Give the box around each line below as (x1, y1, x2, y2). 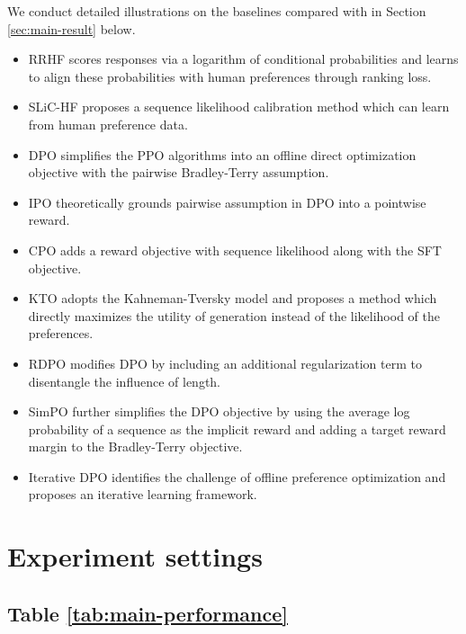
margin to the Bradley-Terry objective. (28, 437, 243, 456)
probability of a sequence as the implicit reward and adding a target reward (28, 419, 446, 438)
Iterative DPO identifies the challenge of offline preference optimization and (28, 467, 446, 486)
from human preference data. (28, 114, 188, 133)
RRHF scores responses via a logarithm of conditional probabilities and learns (28, 49, 459, 68)
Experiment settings (7, 538, 263, 575)
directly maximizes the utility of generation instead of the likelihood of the (28, 306, 440, 325)
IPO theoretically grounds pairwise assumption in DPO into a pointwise (28, 192, 426, 211)
